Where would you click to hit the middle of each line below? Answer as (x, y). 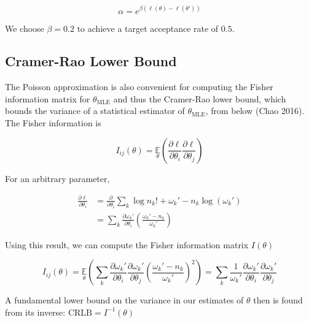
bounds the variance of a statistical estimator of (95, 111)
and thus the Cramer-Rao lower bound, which (200, 98)
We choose (25, 28)
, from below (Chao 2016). (255, 111)
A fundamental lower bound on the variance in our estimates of (124, 300)
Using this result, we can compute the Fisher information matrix (127, 244)
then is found (278, 300)
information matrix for (48, 98)
